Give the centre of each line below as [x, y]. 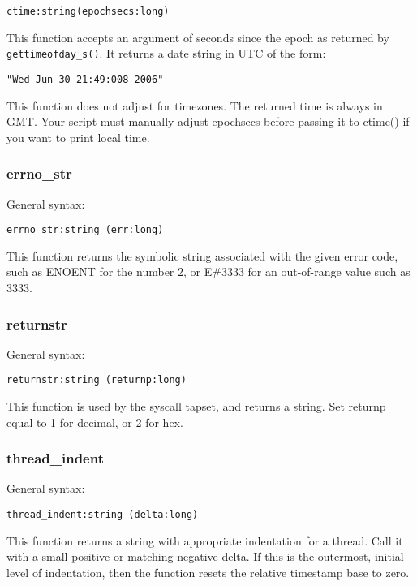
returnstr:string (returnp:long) [97, 380]
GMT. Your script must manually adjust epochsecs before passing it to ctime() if [208, 121]
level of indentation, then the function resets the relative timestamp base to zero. [208, 572]
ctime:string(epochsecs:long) [88, 11]
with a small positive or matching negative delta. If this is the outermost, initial [205, 556]
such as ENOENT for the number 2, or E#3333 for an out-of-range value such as [208, 271]
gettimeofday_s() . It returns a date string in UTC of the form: [166, 53]
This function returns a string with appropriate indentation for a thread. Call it [205, 540]
